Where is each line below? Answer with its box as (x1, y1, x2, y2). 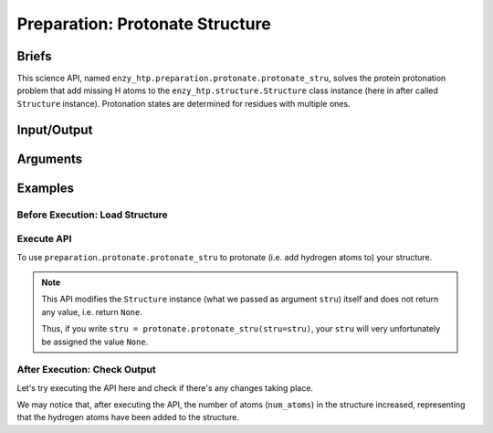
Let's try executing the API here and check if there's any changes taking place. (16, 382, 314, 393)
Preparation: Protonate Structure (16, 14, 271, 34)
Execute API (16, 233, 72, 246)
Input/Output (16, 121, 93, 137)
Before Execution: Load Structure (16, 208, 168, 221)
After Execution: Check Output (16, 364, 156, 376)
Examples (16, 180, 75, 195)
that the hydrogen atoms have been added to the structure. (16, 412, 239, 423)
